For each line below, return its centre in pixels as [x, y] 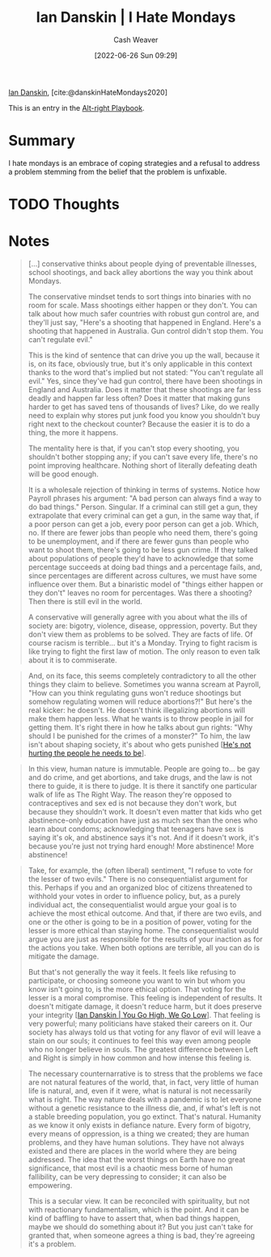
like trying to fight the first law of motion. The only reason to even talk [144, 652]
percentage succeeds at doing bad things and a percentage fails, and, [145, 567]
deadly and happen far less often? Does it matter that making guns [139, 398]
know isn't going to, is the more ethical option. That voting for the [137, 989]
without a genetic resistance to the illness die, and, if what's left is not [144, 1108]
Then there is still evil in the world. [85, 601]
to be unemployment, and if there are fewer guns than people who [138, 541]
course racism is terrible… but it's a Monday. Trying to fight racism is [142, 643]
